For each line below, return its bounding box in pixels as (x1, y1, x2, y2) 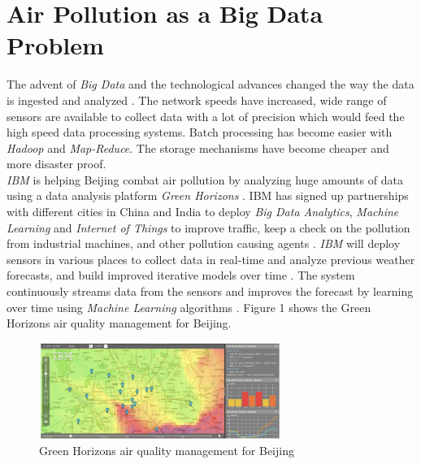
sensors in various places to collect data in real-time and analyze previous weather (7, 250, 415, 267)
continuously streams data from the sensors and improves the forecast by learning (7, 283, 414, 300)
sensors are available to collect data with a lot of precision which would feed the (7, 107, 405, 124)
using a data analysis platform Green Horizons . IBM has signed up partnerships (7, 187, 409, 204)
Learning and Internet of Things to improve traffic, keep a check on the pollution (7, 219, 410, 236)
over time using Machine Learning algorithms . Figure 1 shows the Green (7, 298, 371, 315)
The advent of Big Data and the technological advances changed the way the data (7, 76, 414, 93)
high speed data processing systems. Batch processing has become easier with (7, 124, 393, 141)
